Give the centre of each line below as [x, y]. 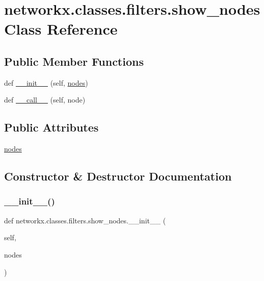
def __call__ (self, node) [45, 100]
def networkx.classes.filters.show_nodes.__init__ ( [85, 220]
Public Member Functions [74, 61]
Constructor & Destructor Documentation [118, 176]
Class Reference [61, 29]
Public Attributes [51, 127]
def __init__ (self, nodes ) [46, 82]
